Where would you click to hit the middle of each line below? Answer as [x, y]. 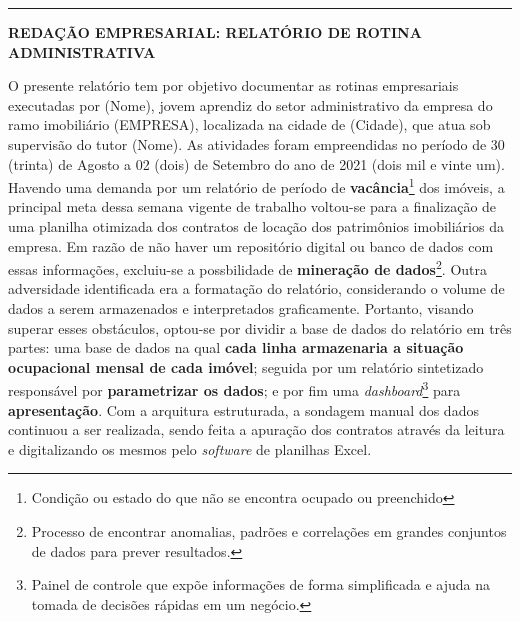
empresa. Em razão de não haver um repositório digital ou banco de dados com [251, 245]
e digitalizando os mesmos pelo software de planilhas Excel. [190, 448]
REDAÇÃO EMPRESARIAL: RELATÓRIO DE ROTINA [215, 32]
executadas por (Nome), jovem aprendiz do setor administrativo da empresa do [250, 104]
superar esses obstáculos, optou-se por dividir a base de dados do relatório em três [260, 327]
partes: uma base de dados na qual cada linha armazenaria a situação [236, 347]
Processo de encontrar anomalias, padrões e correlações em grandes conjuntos [269, 531]
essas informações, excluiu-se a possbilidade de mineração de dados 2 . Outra [247, 267]
